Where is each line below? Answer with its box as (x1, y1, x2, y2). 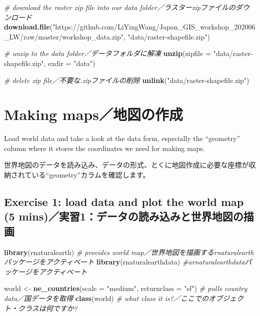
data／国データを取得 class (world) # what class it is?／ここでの (4, 293, 208, 303)
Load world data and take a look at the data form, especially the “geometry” (4, 133, 240, 143)
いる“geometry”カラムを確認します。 (31, 169, 150, 180)
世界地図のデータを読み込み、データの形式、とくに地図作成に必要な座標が (4, 159, 249, 170)
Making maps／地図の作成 (4, 104, 183, 124)
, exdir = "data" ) (43, 57, 95, 68)
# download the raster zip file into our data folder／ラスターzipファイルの (4, 2, 235, 12)
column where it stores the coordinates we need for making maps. (4, 142, 205, 153)
